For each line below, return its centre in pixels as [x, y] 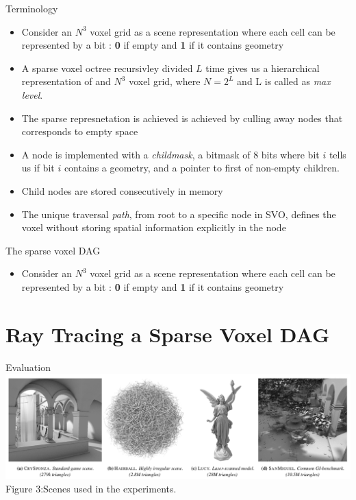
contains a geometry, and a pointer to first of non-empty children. [202, 168]
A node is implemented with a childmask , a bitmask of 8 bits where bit [170, 154]
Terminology [32, 8]
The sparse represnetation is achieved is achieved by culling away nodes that [182, 118]
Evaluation [28, 367]
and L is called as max [284, 81]
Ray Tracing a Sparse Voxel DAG [168, 334]
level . [32, 94]
